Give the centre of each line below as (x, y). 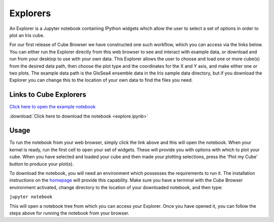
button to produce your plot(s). (42, 164)
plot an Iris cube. (27, 35)
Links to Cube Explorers (48, 95)
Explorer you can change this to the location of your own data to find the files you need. (101, 80)
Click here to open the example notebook (53, 107)
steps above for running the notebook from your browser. (69, 213)
